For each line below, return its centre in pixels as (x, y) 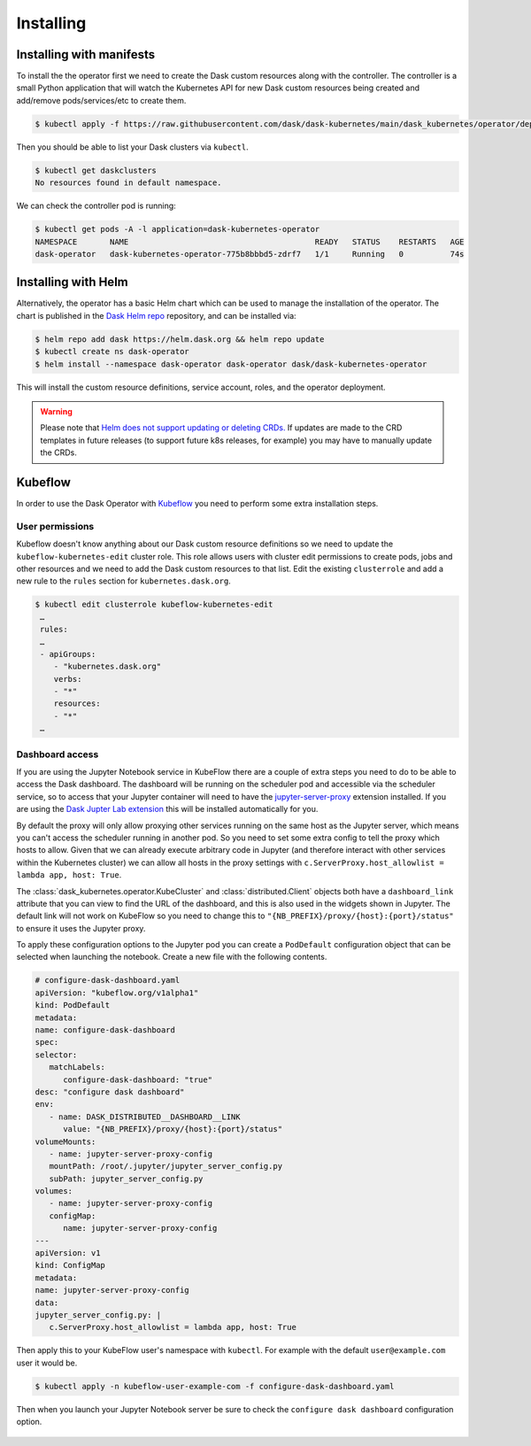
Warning (56, 411)
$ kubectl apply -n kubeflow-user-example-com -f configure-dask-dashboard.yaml (215, 1386)
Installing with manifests (86, 54)
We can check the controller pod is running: (96, 206)
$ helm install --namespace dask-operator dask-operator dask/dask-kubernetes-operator (231, 364)
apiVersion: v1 (68, 1253)
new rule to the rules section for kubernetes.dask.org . (124, 581)
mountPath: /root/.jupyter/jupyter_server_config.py (166, 1166)
